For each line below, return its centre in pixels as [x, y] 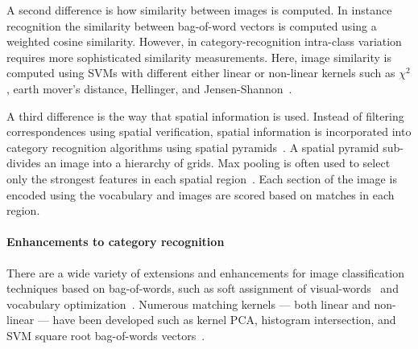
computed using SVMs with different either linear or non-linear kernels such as [201, 73]
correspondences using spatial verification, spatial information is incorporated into [209, 131]
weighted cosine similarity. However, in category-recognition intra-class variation [204, 41]
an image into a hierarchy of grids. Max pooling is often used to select [217, 163]
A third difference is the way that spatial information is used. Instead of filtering [205, 115]
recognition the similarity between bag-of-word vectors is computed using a [192, 25]
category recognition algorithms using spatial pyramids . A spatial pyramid [193, 147]
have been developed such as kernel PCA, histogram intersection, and [224, 320]
